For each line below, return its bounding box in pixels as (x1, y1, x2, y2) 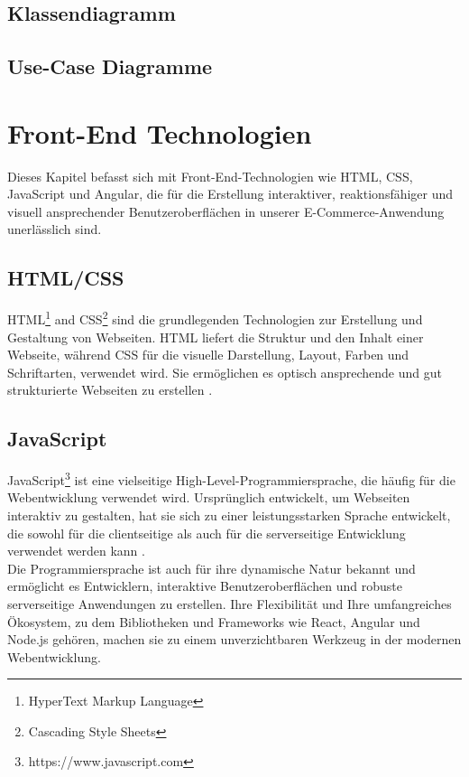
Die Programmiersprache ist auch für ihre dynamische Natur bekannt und (7, 558, 416, 577)
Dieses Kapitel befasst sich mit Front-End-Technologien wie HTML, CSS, (7, 166, 413, 185)
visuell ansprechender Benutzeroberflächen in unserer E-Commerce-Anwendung (7, 201, 445, 220)
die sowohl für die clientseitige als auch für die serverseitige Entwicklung (7, 523, 406, 542)
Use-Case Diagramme (7, 52, 213, 80)
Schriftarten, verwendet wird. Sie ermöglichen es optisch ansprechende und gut (7, 362, 442, 381)
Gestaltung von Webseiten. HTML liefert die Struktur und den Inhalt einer (7, 327, 424, 346)
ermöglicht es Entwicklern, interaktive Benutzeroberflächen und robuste (7, 576, 402, 595)
